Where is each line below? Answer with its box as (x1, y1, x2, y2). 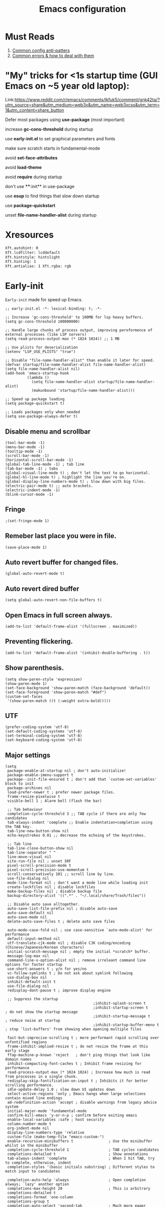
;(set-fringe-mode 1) (5, 518, 50, 523)
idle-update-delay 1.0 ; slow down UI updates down (7, 1087, 115, 1092)
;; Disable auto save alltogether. (7, 902, 80, 907)
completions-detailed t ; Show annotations (7, 1152, 148, 1157)
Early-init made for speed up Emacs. (5, 297, 83, 303)
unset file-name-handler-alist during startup (5, 212, 97, 218)
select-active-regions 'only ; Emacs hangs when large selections (7, 1091, 146, 1096)
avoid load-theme (5, 164, 42, 170)
